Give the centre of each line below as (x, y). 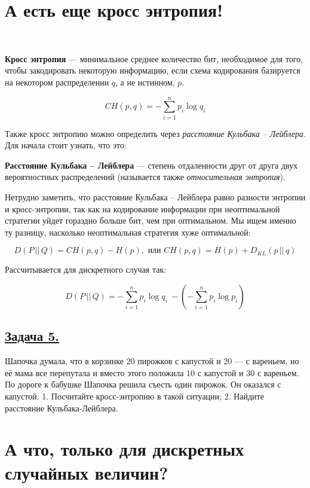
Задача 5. (32, 336)
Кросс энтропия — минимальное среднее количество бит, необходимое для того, (154, 58)
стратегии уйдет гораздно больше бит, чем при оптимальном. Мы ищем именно (151, 220)
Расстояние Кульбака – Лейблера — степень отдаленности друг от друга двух (151, 165)
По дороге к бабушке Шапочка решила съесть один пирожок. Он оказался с (143, 384)
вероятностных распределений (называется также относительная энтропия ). (145, 177)
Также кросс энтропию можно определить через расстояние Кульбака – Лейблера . (155, 133)
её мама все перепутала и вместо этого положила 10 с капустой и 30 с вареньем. (152, 372)
